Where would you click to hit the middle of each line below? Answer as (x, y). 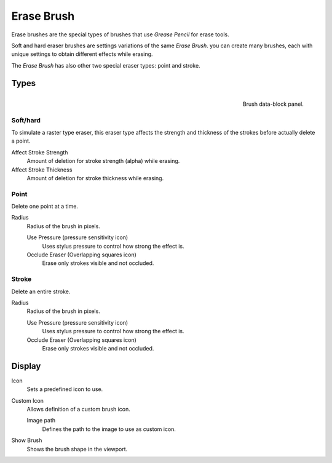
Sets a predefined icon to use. (65, 389)
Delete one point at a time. (45, 207)
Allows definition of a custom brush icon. (78, 409)
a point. (21, 141)
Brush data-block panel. (273, 104)
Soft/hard (26, 120)
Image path (41, 421)
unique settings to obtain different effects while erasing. (82, 54)
